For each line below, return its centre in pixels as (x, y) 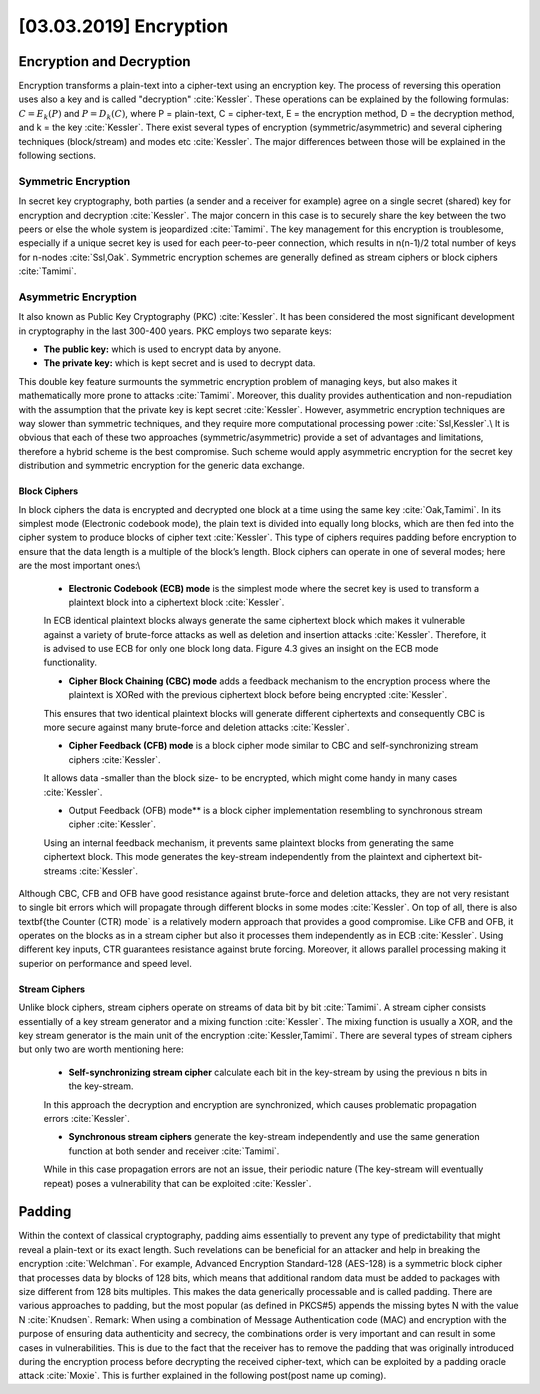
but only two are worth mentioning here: (101, 1049)
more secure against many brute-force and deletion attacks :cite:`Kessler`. (196, 727)
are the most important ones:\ (79, 566)
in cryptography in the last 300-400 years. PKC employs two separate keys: (175, 331)
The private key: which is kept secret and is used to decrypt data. (179, 363)
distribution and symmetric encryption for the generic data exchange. (161, 466)
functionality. (70, 662)
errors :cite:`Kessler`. (86, 1118)
